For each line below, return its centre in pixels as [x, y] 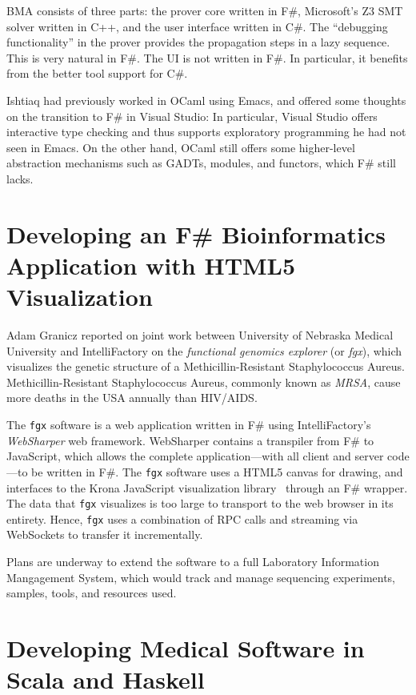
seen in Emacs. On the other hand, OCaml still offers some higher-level [181, 147]
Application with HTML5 [151, 265]
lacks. [20, 178]
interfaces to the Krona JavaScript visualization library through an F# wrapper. [207, 487]
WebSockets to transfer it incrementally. [105, 534]
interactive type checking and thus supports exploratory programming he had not [206, 132]
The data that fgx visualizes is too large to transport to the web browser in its [200, 503]
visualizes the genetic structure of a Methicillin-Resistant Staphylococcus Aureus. [206, 366]
